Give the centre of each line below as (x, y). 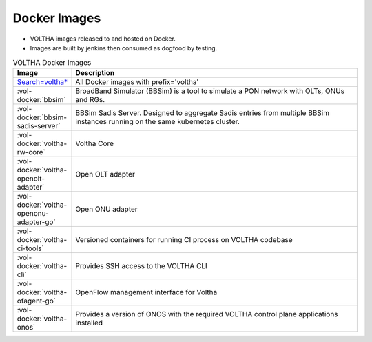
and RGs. (90, 99)
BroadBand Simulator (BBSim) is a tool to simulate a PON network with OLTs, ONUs (210, 91)
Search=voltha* (42, 81)
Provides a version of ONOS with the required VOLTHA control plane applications (207, 314)
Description (95, 72)
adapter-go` (37, 222)
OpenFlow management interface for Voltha (146, 292)
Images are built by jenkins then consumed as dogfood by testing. (124, 48)
